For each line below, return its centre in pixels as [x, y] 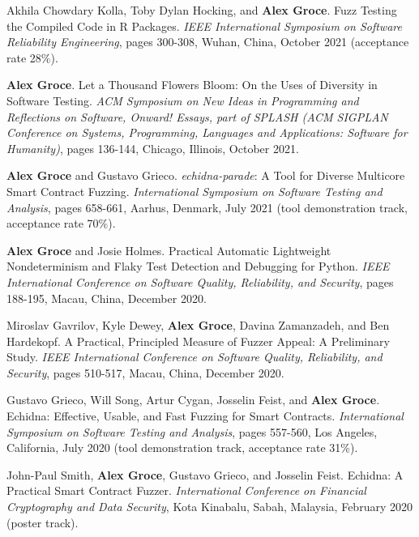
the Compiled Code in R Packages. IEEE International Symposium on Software [204, 26]
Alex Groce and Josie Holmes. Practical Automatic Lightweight [169, 250]
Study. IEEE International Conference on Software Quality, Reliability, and [195, 357]
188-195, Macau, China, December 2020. [107, 298]
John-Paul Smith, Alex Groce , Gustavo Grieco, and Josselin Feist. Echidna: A [205, 474]
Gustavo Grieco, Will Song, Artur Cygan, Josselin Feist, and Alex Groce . [193, 400]
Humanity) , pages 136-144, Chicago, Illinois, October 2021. [153, 148]
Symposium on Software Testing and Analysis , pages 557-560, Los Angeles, [192, 431]
